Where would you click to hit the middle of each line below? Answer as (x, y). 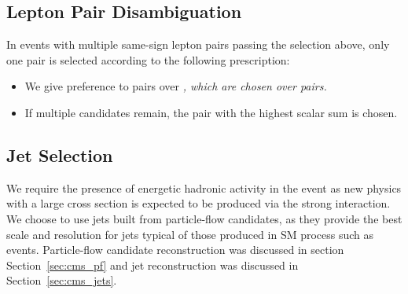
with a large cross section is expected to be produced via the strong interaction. (198, 203)
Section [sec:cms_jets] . (62, 280)
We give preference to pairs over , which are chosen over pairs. (176, 86)
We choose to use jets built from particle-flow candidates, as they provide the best (204, 218)
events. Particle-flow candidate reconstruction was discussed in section (175, 250)
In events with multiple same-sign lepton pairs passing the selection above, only (198, 44)
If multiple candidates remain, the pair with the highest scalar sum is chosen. (211, 112)
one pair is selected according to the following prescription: (148, 59)
